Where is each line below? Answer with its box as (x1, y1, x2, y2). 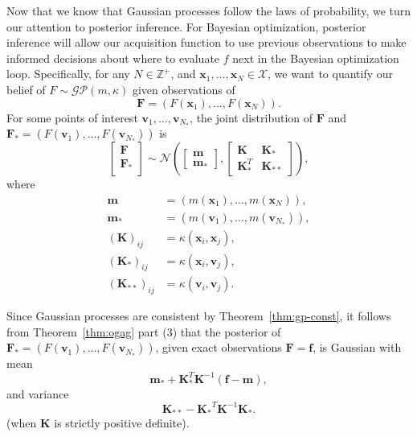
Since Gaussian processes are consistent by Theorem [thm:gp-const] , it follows (6, 307, 391, 324)
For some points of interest (6, 109, 138, 126)
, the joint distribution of (190, 109, 313, 126)
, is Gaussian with (313, 339, 402, 356)
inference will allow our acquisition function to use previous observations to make (6, 34, 407, 51)
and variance (6, 385, 69, 402)
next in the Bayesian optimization (232, 49, 399, 66)
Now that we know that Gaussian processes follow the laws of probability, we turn (6, 2, 411, 19)
